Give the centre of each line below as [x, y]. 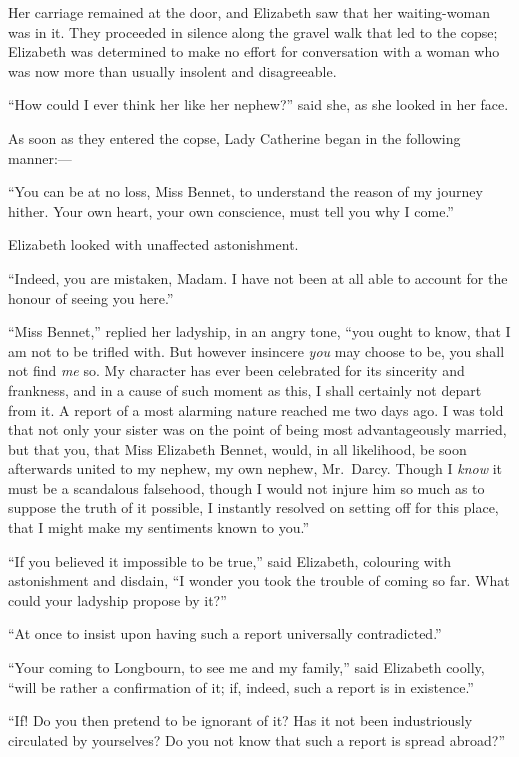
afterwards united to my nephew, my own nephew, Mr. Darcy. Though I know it [255, 468]
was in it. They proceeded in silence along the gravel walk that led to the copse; [253, 31]
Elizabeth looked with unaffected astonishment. [153, 244]
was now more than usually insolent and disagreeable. [172, 70]
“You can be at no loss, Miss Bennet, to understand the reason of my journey [245, 191]
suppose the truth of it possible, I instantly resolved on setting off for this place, [253, 507]
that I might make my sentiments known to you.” [159, 527]
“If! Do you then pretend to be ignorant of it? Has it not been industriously [240, 720]
